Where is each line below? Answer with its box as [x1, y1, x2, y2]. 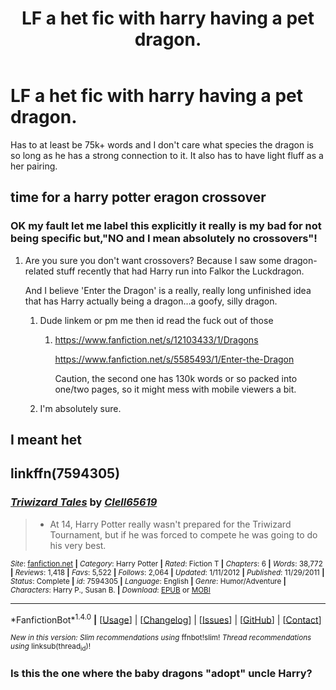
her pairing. [10, 160, 58, 172]
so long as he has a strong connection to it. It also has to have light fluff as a [10, 149, 324, 161]
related [24, 265, 55, 277]
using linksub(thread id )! [10, 642, 91, 653]
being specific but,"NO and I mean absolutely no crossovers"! [10, 232, 318, 246]
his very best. [49, 539, 107, 551]
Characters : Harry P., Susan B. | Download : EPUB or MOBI [10, 585, 211, 595]
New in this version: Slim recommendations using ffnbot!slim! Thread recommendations [10, 633, 312, 643]
